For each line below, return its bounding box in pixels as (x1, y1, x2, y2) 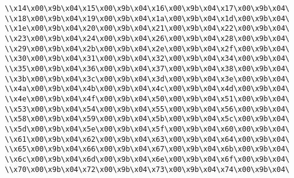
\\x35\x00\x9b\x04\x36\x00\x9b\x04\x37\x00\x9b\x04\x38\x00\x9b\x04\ (5, 64, 290, 73)
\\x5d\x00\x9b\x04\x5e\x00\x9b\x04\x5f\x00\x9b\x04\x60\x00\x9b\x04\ (5, 124, 290, 133)
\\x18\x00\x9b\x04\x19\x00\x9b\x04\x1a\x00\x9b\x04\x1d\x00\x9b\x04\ (5, 14, 290, 23)
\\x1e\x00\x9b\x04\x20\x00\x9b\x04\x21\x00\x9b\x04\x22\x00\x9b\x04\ (5, 24, 290, 33)
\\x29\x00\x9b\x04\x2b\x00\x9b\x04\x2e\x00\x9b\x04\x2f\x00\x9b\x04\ (5, 44, 290, 53)
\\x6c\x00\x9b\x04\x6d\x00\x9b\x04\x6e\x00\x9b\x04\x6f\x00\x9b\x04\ (5, 154, 290, 164)
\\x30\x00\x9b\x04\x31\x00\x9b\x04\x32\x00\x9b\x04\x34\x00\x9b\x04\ (5, 54, 290, 63)
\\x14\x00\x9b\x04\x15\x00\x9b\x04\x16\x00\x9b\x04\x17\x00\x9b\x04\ (5, 4, 290, 13)
